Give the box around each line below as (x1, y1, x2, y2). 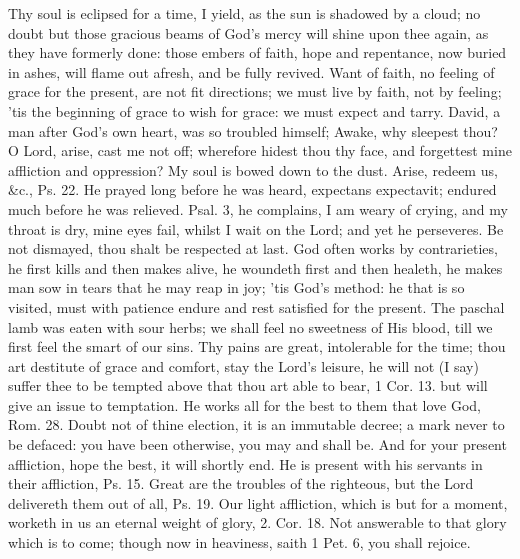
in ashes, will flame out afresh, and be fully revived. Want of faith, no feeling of (8, 61, 495, 82)
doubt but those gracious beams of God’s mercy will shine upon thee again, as (8, 22, 489, 43)
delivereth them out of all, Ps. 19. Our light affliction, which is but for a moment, (8, 492, 508, 513)
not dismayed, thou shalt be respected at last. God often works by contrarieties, (8, 238, 498, 259)
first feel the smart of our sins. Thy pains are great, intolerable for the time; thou (8, 336, 506, 357)
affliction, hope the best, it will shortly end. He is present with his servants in (8, 453, 483, 474)
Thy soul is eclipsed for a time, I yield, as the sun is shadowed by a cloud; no (8, 3, 481, 23)
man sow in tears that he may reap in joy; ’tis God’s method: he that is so (8, 277, 465, 298)
